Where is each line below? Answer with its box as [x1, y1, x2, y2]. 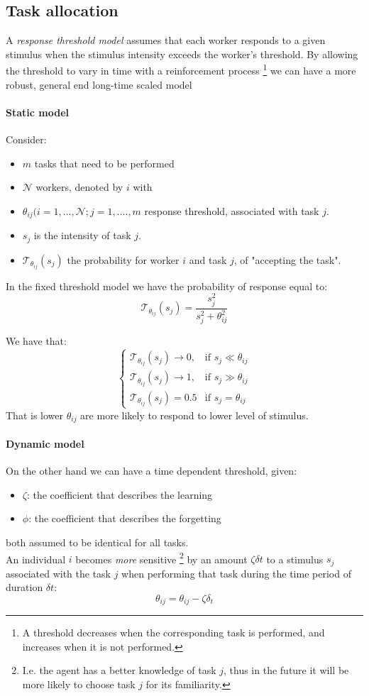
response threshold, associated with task [144, 203, 319, 218]
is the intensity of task [33, 228, 131, 243]
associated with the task [6, 565, 111, 580]
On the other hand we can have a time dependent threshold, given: [6, 463, 297, 478]
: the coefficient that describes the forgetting [28, 511, 221, 526]
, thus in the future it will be [224, 663, 349, 678]
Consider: [6, 132, 47, 147]
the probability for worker [67, 252, 180, 267]
